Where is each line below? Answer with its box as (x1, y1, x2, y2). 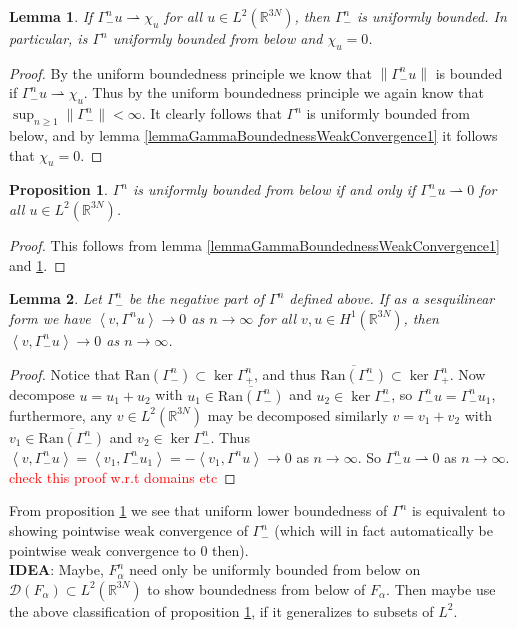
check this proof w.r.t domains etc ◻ (9, 466, 236, 487)
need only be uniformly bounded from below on (129, 559, 421, 580)
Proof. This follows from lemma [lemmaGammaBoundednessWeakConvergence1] (9, 234, 500, 255)
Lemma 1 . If (9, 6, 93, 26)
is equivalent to (411, 500, 505, 521)
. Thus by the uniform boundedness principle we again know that (83, 82, 484, 103)
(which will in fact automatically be (274, 520, 493, 541)
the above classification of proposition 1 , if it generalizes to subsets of (9, 600, 434, 621)
